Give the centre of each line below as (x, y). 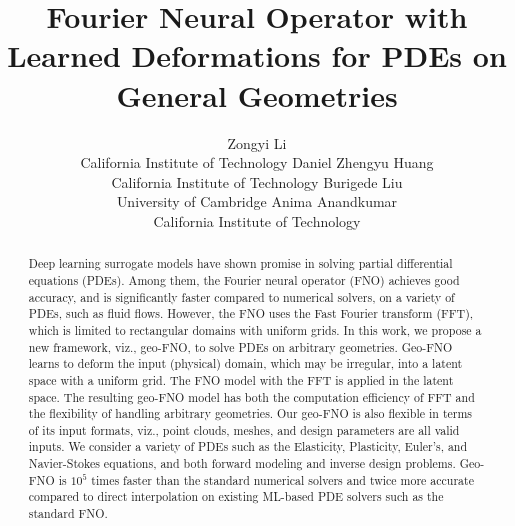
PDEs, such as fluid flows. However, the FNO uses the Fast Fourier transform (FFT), (251, 313)
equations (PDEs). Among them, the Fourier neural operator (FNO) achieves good (244, 279)
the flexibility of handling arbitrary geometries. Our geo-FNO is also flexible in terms (250, 413)
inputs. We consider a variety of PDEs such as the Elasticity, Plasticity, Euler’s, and (248, 446)
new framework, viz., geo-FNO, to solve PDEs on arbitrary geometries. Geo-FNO (240, 346)
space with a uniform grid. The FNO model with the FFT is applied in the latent (241, 379)
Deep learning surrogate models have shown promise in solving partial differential (240, 263)
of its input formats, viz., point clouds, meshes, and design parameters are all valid (244, 429)
